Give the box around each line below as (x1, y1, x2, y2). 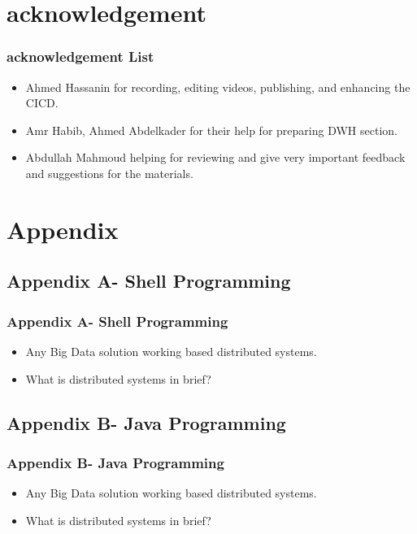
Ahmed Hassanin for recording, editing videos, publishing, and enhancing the (25, 78, 410, 95)
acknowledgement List (7, 46, 154, 67)
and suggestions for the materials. (25, 164, 193, 181)
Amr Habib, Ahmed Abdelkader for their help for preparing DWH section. (25, 121, 397, 138)
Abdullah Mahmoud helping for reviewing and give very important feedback (25, 149, 406, 166)
